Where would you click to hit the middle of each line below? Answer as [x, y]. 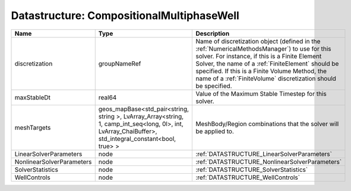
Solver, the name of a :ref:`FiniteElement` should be [267, 64]
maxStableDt [32, 97]
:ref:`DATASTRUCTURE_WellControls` [248, 177]
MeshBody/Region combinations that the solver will [267, 124]
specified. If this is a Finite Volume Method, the [261, 71]
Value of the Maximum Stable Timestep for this [261, 93]
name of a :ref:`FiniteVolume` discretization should [266, 79]
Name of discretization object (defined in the [258, 41]
